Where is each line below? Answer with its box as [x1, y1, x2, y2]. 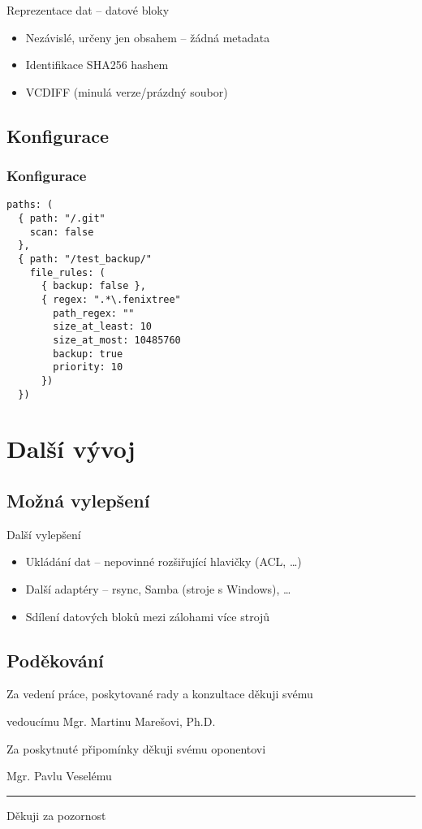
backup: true [53, 348, 123, 360]
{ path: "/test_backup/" [18, 253, 152, 265]
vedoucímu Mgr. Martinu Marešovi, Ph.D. [6, 712, 216, 729]
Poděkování [6, 647, 104, 672]
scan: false [29, 226, 94, 238]
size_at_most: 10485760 [53, 334, 181, 346]
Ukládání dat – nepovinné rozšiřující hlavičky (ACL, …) [25, 553, 302, 570]
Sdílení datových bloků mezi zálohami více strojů [25, 607, 270, 624]
